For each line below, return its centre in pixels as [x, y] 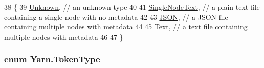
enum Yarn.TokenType [52, 59]
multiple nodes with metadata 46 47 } [64, 36]
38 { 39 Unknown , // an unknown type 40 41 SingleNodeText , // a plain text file [132, 7]
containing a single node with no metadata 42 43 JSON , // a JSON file [116, 16]
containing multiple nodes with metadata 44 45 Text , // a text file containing [126, 27]
